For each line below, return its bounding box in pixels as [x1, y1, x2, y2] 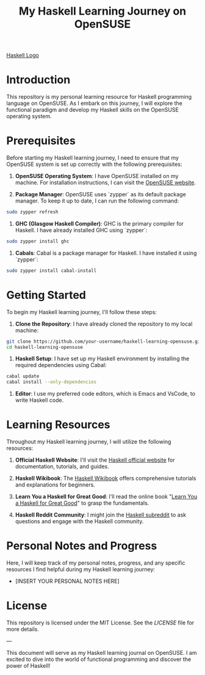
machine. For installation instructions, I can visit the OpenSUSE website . [15, 179, 196, 187]
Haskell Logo [6, 52, 40, 59]
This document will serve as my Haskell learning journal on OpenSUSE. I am [6, 649, 197, 656]
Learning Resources [6, 418, 110, 432]
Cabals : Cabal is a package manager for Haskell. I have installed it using [15, 249, 197, 257]
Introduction [6, 73, 71, 87]
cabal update [6, 373, 40, 379]
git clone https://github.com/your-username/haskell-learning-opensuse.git [6, 338, 203, 345]
